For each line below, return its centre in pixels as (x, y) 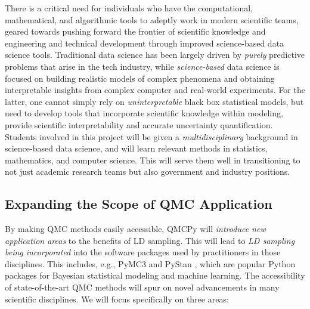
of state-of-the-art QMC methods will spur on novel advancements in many (142, 287)
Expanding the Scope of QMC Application (139, 204)
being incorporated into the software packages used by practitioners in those (143, 252)
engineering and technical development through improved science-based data (145, 43)
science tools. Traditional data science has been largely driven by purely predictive (155, 55)
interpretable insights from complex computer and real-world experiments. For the (155, 90)
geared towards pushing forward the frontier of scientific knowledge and (135, 31)
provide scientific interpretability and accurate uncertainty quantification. (139, 124)
